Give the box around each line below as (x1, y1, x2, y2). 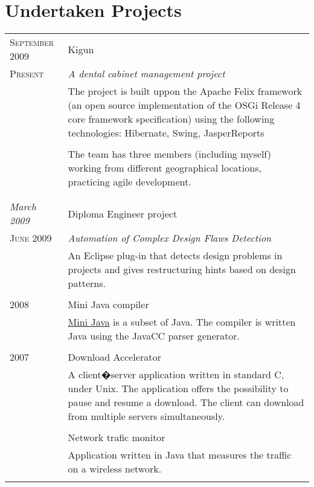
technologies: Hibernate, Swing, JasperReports (68, 126, 264, 140)
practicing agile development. (68, 175, 191, 189)
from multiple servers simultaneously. (68, 409, 225, 424)
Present (10, 66, 44, 81)
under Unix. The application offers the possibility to (68, 381, 289, 396)
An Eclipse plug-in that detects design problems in (68, 248, 283, 263)
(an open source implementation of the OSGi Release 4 (68, 98, 301, 112)
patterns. (68, 276, 106, 291)
